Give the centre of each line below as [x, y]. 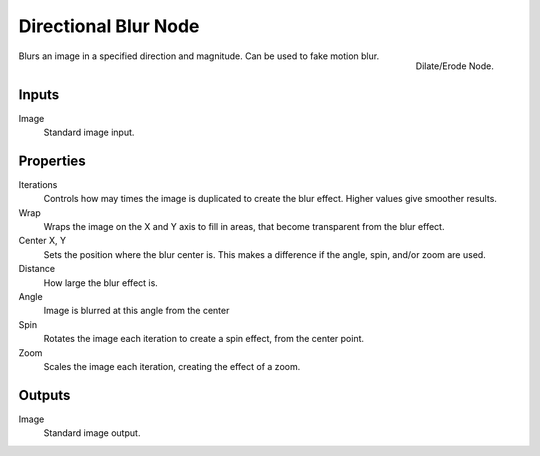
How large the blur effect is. [101, 282]
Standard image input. [89, 132]
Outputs [44, 395]
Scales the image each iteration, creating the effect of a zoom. [172, 366]
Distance [36, 269]
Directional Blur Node [109, 26]
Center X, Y [42, 241]
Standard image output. [92, 433]
